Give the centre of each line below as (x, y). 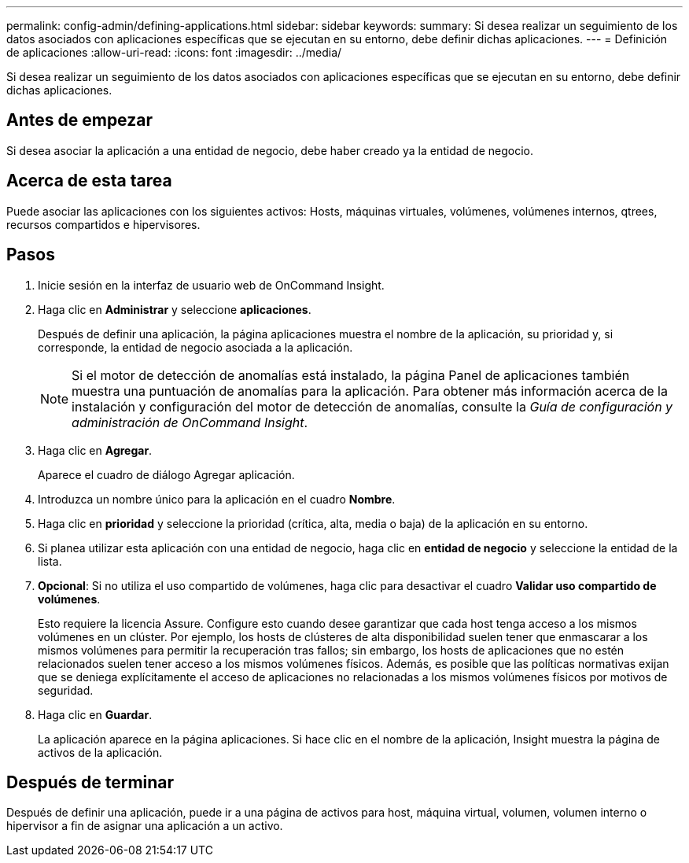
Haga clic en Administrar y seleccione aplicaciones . (175, 309)
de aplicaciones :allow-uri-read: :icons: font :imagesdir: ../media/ (174, 52)
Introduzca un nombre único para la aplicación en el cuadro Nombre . (217, 499)
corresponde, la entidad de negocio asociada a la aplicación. (195, 347)
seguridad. (66, 690)
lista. (50, 561)
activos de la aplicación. (100, 752)
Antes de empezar (79, 120)
